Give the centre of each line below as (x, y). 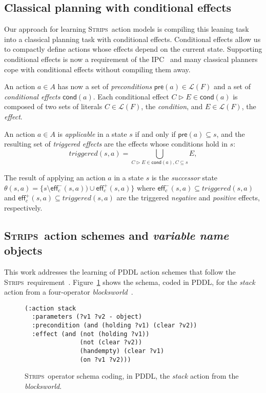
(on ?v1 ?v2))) (105, 359)
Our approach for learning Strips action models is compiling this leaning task (127, 29)
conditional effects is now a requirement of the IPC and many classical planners (131, 59)
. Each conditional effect (131, 96)
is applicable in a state (92, 133)
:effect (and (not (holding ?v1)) (91, 334)
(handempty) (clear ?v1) (122, 351)
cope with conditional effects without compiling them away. (97, 69)
